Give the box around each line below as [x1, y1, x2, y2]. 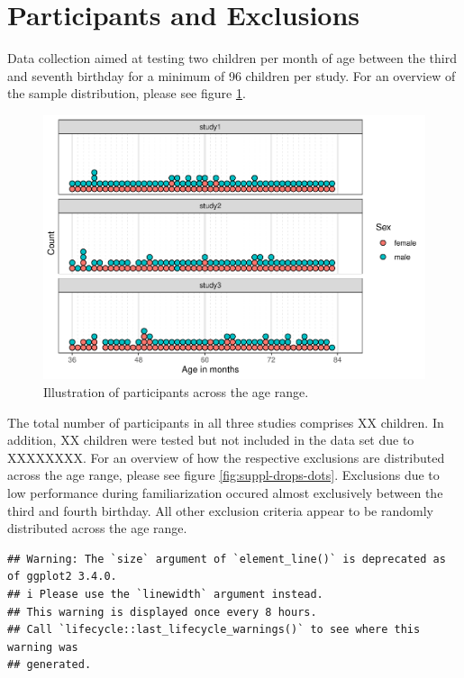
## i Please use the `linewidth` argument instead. [7, 587, 323, 601]
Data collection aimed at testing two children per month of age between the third [7, 49, 457, 68]
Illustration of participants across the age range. [43, 383, 309, 402]
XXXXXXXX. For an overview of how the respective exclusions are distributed [7, 447, 445, 466]
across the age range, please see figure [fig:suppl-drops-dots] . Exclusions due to [7, 466, 440, 484]
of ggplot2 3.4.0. [7, 570, 117, 583]
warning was [7, 640, 78, 654]
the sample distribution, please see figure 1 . [7, 84, 246, 103]
